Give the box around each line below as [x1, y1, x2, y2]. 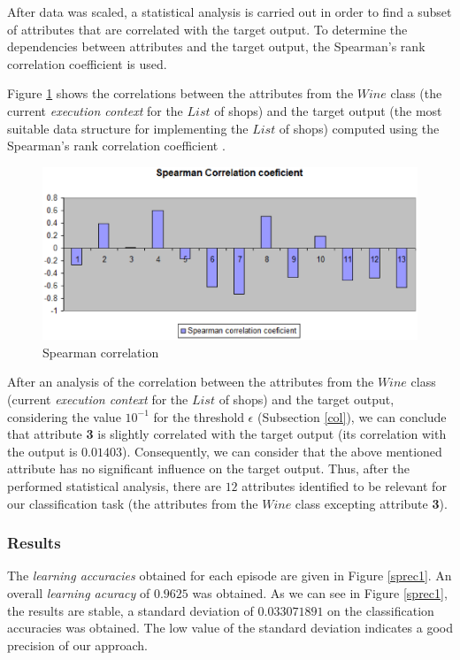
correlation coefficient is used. [7, 54, 167, 73]
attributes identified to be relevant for [241, 476, 447, 495]
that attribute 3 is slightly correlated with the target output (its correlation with [7, 425, 447, 443]
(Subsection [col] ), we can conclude [257, 407, 447, 426]
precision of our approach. [7, 635, 148, 654]
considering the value [7, 407, 121, 426]
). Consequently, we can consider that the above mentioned [122, 441, 442, 460]
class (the [390, 84, 442, 103]
